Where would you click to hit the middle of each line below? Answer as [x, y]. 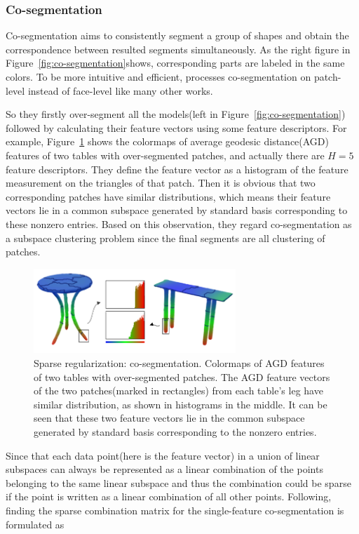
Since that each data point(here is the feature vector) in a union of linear [163, 455]
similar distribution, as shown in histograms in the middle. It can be [181, 404]
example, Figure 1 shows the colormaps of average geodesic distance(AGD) [168, 141]
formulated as [35, 524]
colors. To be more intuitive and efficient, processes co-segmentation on [158, 76]
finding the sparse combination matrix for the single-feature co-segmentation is [175, 510]
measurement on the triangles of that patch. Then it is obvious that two [161, 183]
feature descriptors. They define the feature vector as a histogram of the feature [177, 169]
